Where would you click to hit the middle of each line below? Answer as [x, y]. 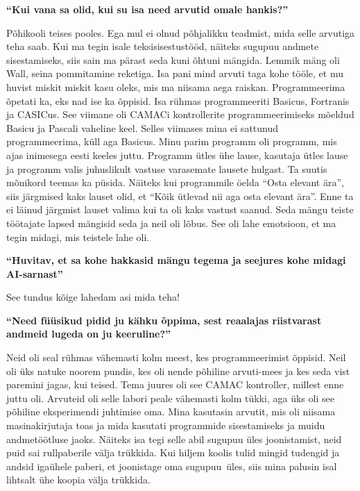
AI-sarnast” [35, 273]
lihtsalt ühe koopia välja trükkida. [78, 480]
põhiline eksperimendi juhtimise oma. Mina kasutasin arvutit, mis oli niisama [171, 411]
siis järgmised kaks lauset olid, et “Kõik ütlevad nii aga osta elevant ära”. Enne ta [180, 195]
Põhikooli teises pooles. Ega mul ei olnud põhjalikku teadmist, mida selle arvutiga [181, 32]
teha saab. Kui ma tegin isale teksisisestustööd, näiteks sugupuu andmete [163, 46]
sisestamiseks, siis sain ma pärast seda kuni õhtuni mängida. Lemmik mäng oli [173, 59]
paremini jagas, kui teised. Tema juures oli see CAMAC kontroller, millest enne [175, 384]
